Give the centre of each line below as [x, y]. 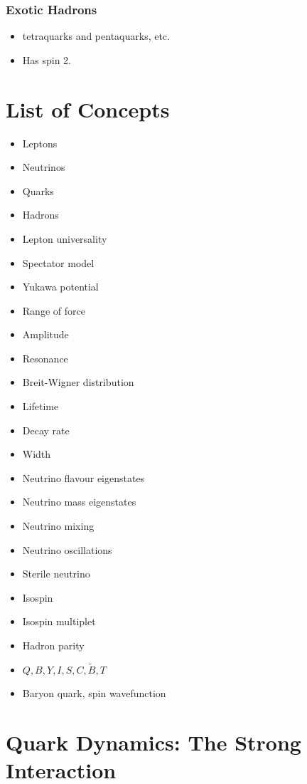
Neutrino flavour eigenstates [84, 477]
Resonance [45, 358]
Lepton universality [65, 238]
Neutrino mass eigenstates [79, 502]
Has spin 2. [47, 59]
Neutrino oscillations [67, 549]
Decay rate [46, 430]
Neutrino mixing [58, 526]
